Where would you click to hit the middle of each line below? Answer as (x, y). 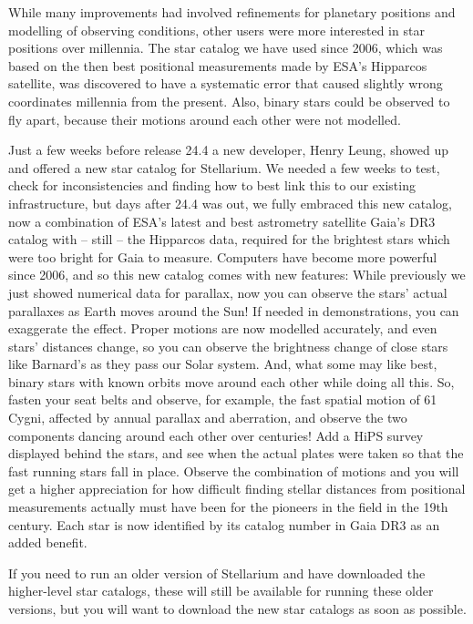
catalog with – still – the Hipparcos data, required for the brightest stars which (229, 239)
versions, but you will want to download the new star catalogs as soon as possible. (237, 609)
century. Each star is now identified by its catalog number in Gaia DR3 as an (224, 524)
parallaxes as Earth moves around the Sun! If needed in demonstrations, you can (234, 310)
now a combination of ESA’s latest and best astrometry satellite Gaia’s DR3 (222, 221)
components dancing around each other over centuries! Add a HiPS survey (216, 435)
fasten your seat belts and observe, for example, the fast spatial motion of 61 (223, 399)
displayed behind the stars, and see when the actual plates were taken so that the (236, 453)
